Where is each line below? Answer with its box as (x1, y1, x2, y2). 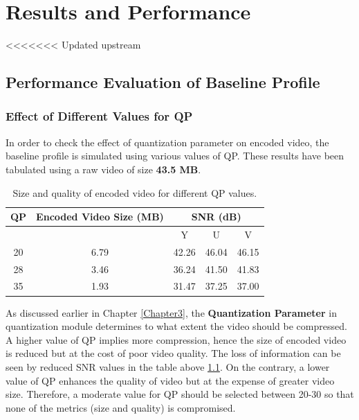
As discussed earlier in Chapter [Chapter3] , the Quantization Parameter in (6, 305, 337, 320)
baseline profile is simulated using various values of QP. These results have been (6, 148, 344, 163)
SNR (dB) (191, 209, 241, 224)
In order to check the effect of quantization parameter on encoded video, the (6, 134, 329, 149)
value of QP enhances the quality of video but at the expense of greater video (6, 373, 335, 387)
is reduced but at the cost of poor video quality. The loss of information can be (6, 346, 341, 360)
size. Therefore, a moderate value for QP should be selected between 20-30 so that (6, 387, 354, 401)
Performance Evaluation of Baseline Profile (6, 71, 320, 93)
